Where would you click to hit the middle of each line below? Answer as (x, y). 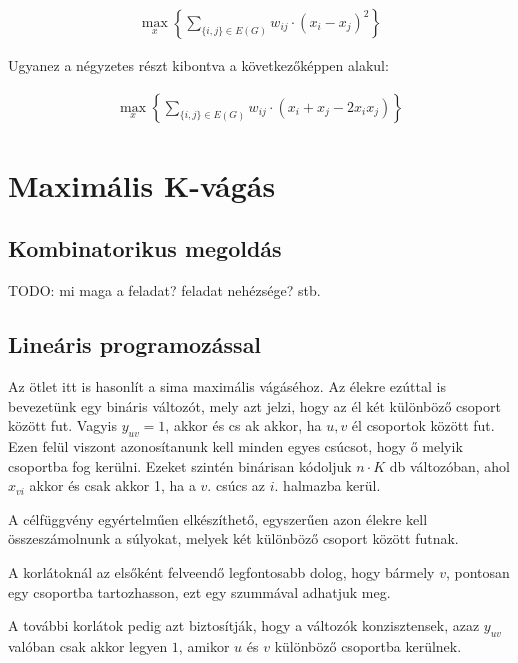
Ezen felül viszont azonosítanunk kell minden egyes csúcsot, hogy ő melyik (235, 446)
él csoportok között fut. (423, 425)
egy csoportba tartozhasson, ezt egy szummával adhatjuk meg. (199, 591)
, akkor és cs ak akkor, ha (243, 425)
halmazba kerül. (332, 485)
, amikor (204, 645)
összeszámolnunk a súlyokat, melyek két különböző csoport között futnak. (233, 538)
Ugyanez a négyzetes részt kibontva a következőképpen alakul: (198, 65)
